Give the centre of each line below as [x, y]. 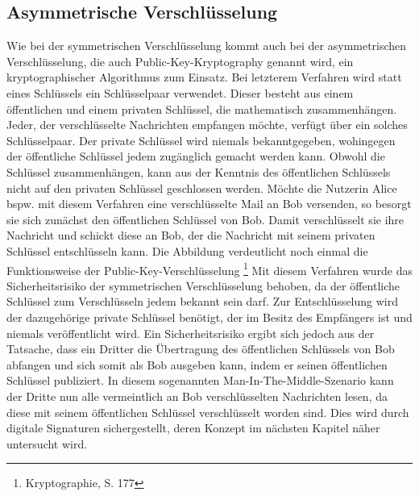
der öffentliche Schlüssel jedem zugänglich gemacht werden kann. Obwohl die [196, 156]
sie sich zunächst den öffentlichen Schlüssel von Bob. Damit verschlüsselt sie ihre [205, 219]
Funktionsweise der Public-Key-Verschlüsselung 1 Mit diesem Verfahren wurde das [209, 269]
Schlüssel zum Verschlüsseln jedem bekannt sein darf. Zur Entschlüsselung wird [202, 301]
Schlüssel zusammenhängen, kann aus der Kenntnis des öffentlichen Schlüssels [199, 171]
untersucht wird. [47, 443]
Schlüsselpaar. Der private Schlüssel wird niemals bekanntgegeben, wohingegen [201, 140]
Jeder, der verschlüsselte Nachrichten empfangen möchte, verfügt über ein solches [207, 125]
